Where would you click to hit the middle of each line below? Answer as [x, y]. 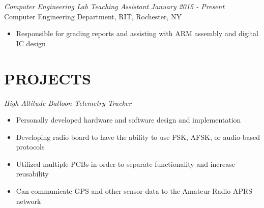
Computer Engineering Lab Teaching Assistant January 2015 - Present [114, 6]
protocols [30, 147]
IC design [31, 43]
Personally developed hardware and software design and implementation [128, 120]
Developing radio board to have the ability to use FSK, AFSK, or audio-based [138, 137]
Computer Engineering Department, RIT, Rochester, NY [93, 16]
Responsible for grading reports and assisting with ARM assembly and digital [137, 33]
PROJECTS [48, 78]
